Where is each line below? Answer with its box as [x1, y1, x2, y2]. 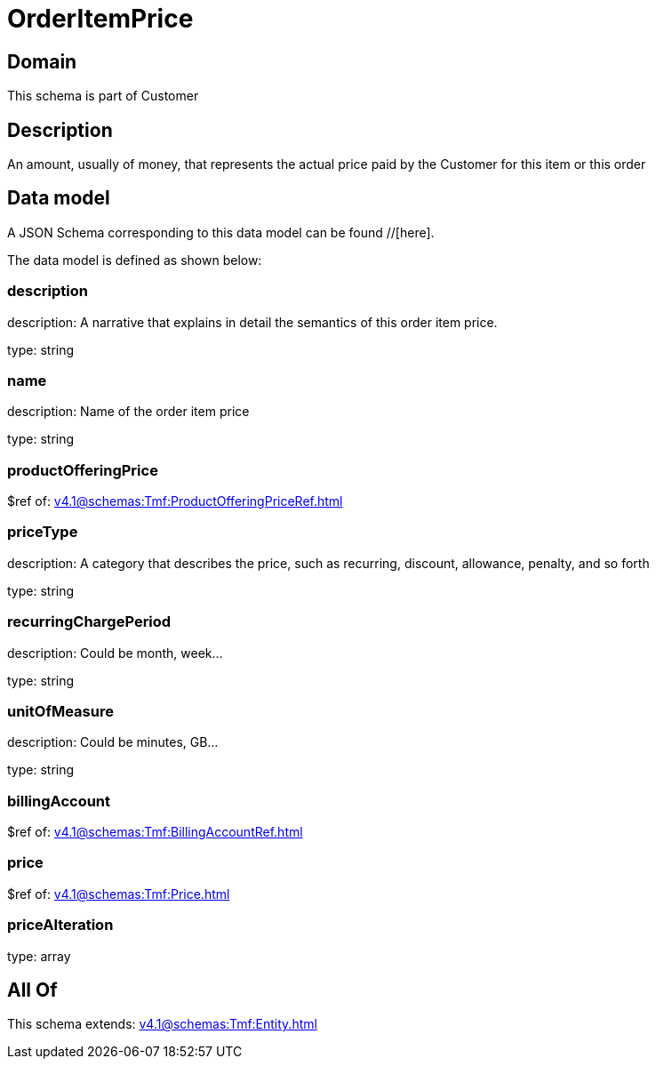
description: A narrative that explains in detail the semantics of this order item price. [7, 314, 498, 330]
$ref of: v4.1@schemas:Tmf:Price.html [7, 886, 230, 902]
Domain [7, 50, 77, 73]
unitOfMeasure [7, 701, 114, 720]
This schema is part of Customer [7, 88, 199, 104]
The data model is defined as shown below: [7, 252, 262, 268]
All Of [7, 979, 58, 1002]
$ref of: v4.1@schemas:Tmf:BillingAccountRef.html [7, 824, 303, 840]
